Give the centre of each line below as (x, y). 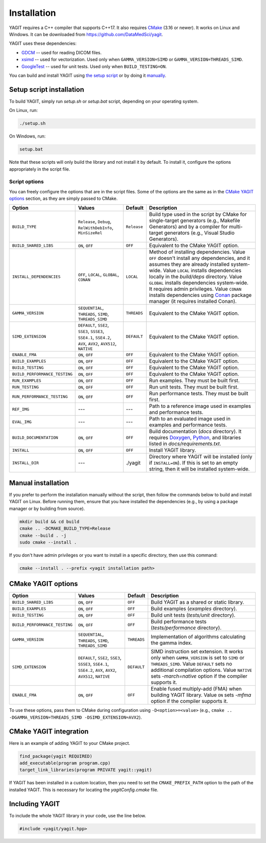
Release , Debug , (95, 221)
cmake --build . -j (43, 535)
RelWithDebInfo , (96, 227)
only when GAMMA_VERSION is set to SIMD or (198, 658)
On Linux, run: (23, 110)
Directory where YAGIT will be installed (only (201, 457)
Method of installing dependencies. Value (197, 252)
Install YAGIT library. (173, 450)
